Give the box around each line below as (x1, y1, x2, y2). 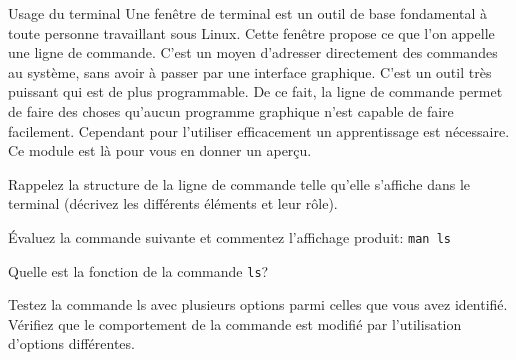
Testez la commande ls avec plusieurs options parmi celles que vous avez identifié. (8, 294, 508, 315)
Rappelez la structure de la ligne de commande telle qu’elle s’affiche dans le (8, 173, 471, 194)
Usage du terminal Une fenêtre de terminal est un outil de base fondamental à (8, 3, 488, 23)
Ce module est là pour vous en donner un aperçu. (8, 140, 312, 161)
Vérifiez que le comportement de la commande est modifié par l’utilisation (8, 313, 462, 334)
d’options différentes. (8, 333, 135, 354)
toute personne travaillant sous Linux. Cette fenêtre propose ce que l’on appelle (8, 22, 495, 43)
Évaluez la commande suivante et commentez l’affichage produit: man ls (8, 226, 451, 247)
